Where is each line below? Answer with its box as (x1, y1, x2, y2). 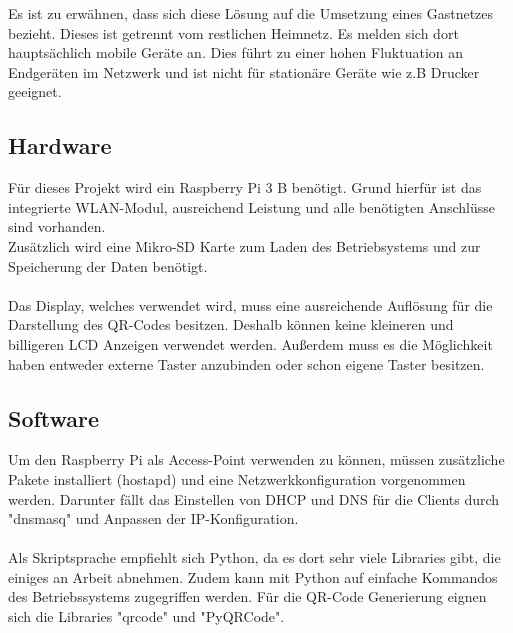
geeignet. (8, 81, 62, 102)
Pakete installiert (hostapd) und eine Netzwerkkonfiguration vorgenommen (8, 468, 466, 489)
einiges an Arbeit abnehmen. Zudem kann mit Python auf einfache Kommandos (8, 566, 498, 587)
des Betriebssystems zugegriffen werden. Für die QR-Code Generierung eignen (8, 586, 487, 607)
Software (8, 402, 100, 433)
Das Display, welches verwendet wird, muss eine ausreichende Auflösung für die (8, 294, 493, 315)
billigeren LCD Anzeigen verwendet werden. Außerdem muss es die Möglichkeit (8, 333, 493, 354)
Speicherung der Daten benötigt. (8, 255, 208, 276)
